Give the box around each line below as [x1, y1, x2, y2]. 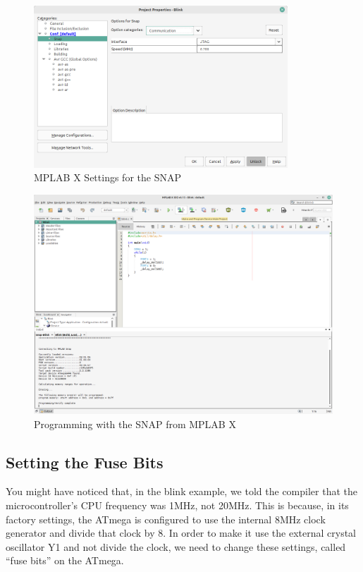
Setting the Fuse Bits [6, 451, 164, 473]
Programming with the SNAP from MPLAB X [34, 416, 236, 431]
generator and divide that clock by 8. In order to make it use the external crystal [6, 525, 356, 540]
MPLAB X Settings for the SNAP [34, 170, 181, 185]
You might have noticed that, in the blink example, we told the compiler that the [6, 484, 357, 499]
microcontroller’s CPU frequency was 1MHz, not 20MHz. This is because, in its [6, 497, 349, 512]
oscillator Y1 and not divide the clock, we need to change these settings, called [6, 539, 346, 554]
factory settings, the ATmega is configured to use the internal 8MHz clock [6, 511, 326, 526]
